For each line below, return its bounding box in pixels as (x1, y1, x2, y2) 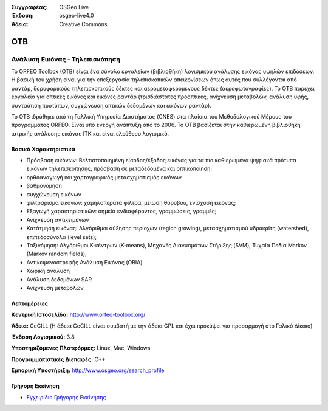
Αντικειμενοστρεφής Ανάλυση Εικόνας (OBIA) (26, 258, 143, 266)
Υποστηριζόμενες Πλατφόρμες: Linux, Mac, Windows (11, 344, 151, 352)
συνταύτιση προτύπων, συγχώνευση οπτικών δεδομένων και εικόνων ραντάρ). (11, 102, 212, 109)
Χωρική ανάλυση (26, 268, 70, 275)
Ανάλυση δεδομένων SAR (26, 275, 92, 283)
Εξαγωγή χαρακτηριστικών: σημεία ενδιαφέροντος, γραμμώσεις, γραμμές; (26, 207, 217, 215)
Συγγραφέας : (11, 4, 48, 10)
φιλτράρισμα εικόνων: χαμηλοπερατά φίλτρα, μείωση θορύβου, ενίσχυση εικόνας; (26, 199, 236, 207)
